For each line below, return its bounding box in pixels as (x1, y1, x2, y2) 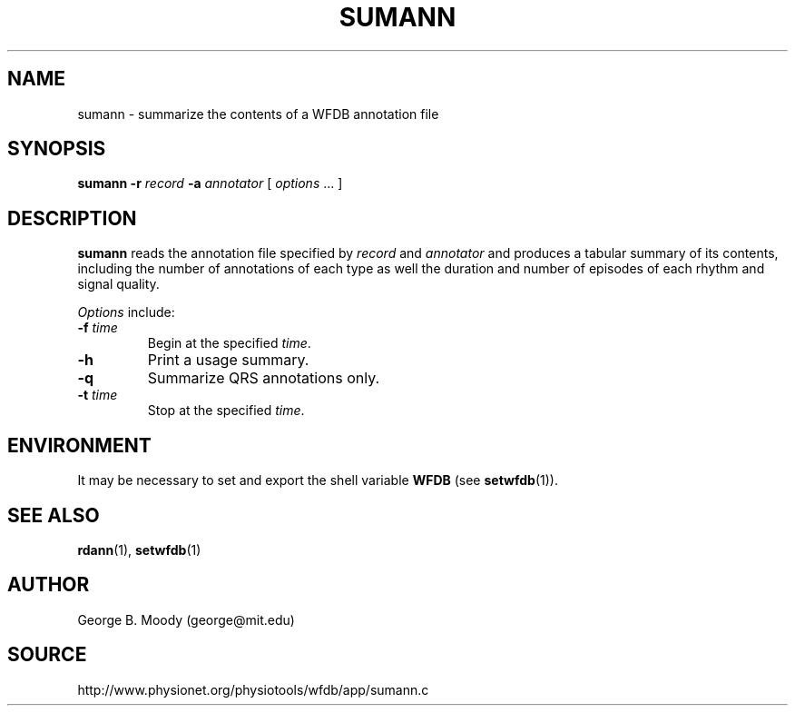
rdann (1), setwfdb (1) (77, 541, 201, 558)
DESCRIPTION (7, 206, 137, 230)
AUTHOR (7, 573, 90, 597)
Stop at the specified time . (147, 402, 305, 419)
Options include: (77, 304, 175, 321)
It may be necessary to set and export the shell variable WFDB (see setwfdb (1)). (77, 472, 558, 489)
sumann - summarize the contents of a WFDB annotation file (77, 105, 439, 122)
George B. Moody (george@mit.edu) (77, 611, 295, 628)
